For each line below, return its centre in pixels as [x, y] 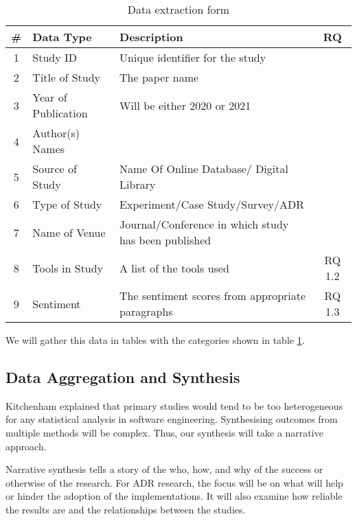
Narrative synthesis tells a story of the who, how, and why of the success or [164, 469]
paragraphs [146, 311]
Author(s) [56, 133]
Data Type [62, 37]
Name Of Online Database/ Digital [204, 169]
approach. [26, 446]
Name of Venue [69, 232]
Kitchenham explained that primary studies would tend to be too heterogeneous [174, 405]
